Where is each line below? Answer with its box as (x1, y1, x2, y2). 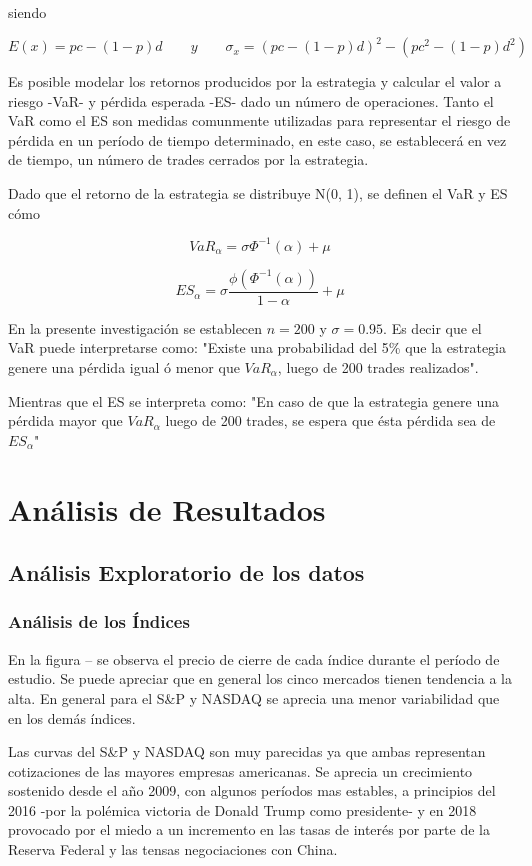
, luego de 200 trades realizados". (277, 356, 479, 377)
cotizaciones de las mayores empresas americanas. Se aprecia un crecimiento (8, 760, 473, 781)
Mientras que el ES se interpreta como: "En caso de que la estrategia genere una (8, 390, 500, 411)
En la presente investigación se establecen (8, 317, 263, 338)
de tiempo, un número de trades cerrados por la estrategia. (8, 149, 369, 170)
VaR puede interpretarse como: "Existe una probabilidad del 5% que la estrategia (8, 337, 507, 358)
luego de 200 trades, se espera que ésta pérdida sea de (165, 410, 496, 431)
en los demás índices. (8, 707, 136, 728)
